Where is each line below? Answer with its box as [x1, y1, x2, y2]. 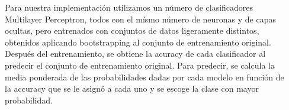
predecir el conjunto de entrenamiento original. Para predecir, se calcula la [5, 59, 275, 71]
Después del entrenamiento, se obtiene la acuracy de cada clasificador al [5, 47, 266, 60]
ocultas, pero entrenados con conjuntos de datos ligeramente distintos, [5, 24, 259, 37]
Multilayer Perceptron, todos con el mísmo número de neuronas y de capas [5, 12, 277, 25]
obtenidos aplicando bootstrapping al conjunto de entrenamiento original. [5, 35, 271, 48]
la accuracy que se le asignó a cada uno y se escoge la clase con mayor [5, 82, 259, 95]
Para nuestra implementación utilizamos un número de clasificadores [5, 1, 253, 13]
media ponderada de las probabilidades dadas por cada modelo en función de [5, 70, 284, 83]
